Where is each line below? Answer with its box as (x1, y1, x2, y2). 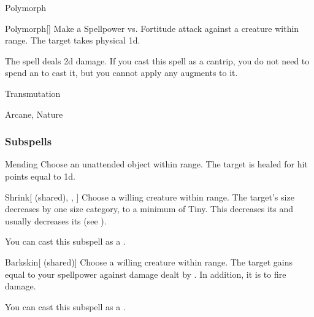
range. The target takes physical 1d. (5, 34, 140, 47)
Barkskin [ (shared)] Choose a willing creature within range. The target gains (5, 255, 293, 268)
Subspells (5, 134, 52, 149)
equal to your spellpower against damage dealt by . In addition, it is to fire (5, 267, 286, 280)
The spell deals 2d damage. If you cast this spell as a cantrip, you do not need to (5, 54, 310, 67)
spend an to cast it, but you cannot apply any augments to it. (5, 66, 238, 79)
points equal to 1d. (5, 169, 75, 182)
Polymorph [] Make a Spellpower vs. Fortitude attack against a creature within (5, 21, 299, 34)
